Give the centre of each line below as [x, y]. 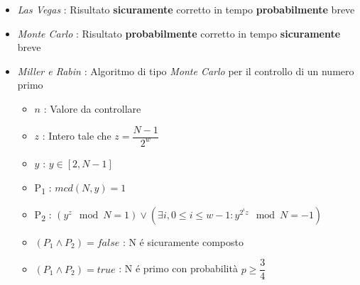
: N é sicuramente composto [183, 241]
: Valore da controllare [92, 108]
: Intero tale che [77, 136]
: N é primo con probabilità [178, 268]
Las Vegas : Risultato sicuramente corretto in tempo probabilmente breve [186, 9]
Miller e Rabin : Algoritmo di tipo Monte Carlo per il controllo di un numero [186, 71]
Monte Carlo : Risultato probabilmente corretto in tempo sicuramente [179, 33]
